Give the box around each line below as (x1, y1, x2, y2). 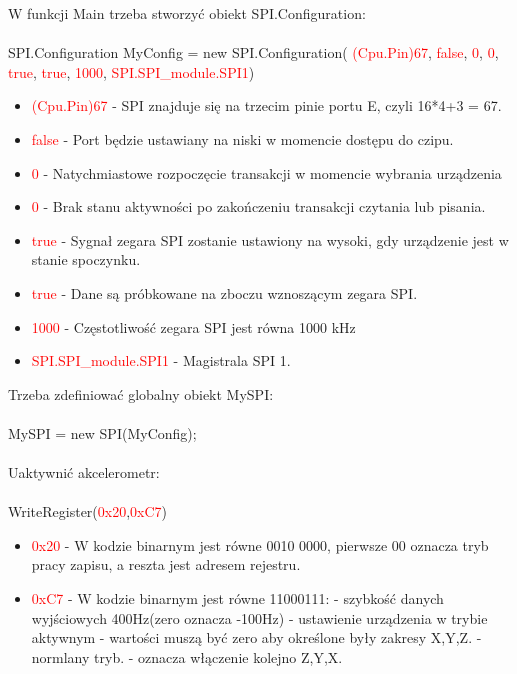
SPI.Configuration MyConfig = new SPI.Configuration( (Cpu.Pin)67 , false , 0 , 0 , (8, 42, 499, 63)
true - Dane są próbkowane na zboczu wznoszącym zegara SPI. (31, 282, 418, 303)
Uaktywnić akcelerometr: (8, 462, 160, 483)
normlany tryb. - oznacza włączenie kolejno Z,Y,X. (31, 646, 343, 667)
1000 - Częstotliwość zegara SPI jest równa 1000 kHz (31, 316, 356, 337)
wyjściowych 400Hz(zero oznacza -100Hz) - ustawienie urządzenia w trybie (31, 607, 488, 628)
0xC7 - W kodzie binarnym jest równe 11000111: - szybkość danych (31, 588, 444, 609)
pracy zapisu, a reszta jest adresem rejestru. (31, 554, 301, 575)
